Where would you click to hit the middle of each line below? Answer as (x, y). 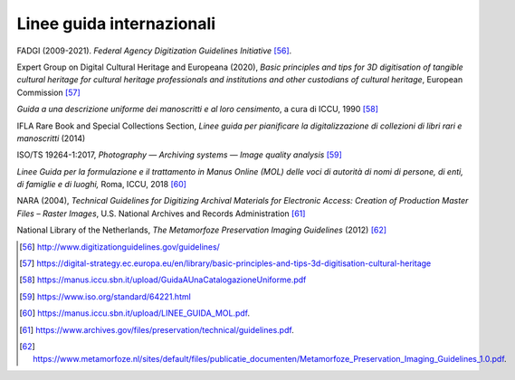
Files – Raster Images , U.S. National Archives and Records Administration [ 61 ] (161, 214)
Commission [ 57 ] (48, 92)
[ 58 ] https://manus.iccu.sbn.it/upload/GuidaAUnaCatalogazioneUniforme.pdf (163, 280)
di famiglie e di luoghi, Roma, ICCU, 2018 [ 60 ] (102, 185)
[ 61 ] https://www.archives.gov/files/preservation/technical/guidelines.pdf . (157, 329)
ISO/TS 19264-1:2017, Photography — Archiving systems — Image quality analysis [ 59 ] (180, 155)
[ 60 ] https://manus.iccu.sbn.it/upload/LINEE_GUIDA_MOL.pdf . (135, 313)
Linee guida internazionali (116, 24)
